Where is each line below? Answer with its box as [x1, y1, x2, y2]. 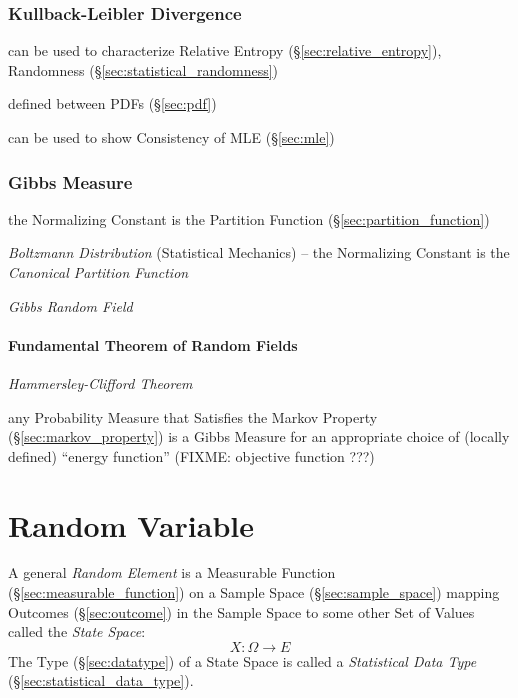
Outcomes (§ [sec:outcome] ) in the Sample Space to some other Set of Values [8, 601, 475, 622]
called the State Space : [8, 621, 146, 642]
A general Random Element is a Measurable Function [8, 562, 336, 583]
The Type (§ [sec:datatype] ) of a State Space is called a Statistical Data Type [8, 650, 477, 671]
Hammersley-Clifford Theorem [8, 372, 193, 393]
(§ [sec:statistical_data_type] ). [8, 670, 194, 691]
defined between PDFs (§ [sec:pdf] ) [8, 93, 217, 114]
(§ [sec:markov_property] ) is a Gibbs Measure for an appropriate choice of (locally [8, 426, 510, 447]
